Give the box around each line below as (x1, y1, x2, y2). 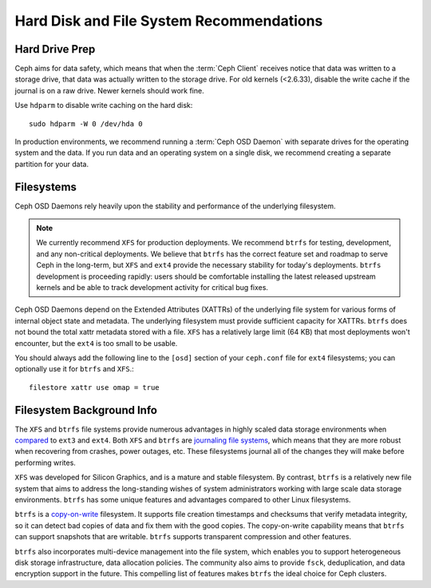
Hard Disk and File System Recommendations (14, 12, 323, 30)
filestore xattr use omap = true (29, 383, 160, 391)
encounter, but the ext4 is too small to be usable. (14, 338, 178, 348)
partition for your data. (14, 159, 89, 169)
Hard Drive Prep (14, 42, 96, 56)
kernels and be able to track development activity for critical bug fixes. (36, 283, 269, 292)
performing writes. (14, 458, 76, 467)
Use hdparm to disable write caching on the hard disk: (14, 101, 193, 110)
